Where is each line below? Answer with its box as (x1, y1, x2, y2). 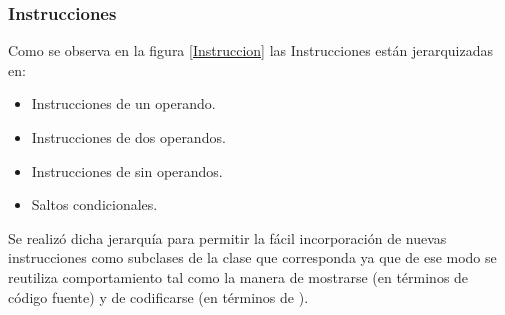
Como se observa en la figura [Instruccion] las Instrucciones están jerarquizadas (8, 40, 494, 61)
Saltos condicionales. (31, 194, 158, 215)
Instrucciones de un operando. (31, 93, 216, 114)
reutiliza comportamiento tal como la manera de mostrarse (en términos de (8, 266, 469, 287)
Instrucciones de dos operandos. (31, 127, 226, 147)
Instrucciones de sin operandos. (31, 160, 223, 181)
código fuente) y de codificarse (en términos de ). (8, 286, 309, 307)
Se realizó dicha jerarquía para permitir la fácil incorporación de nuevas (8, 227, 447, 248)
